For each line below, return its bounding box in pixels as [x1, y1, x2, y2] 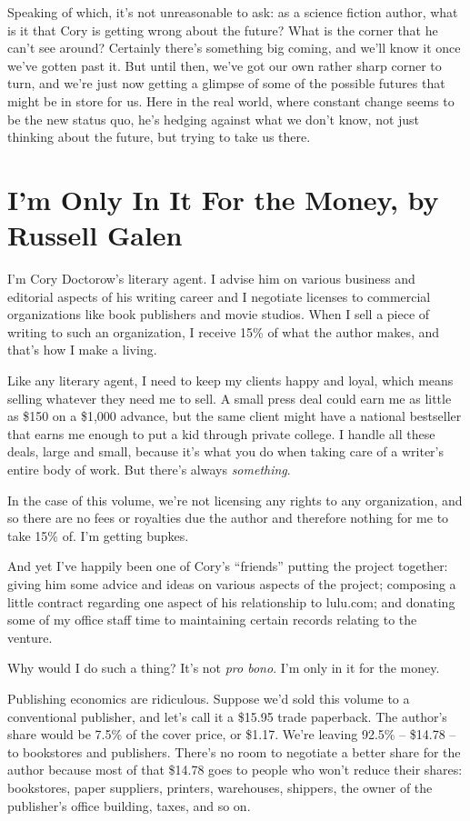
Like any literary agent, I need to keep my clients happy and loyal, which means [7, 371, 454, 390]
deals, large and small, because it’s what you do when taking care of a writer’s [7, 442, 445, 461]
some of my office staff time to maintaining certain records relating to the [7, 610, 417, 629]
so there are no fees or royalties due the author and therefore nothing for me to [7, 508, 449, 527]
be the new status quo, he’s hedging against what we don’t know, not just [7, 109, 420, 128]
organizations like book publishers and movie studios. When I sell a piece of [7, 305, 430, 324]
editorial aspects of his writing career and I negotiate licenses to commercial [7, 286, 431, 305]
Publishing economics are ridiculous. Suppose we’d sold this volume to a [7, 688, 410, 707]
